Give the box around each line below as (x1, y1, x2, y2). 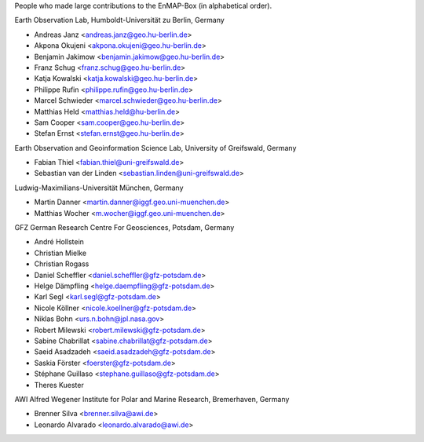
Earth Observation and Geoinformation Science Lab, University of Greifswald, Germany (14, 143, 297, 152)
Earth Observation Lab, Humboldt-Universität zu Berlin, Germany (14, 16, 225, 25)
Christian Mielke (34, 248, 86, 258)
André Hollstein (34, 237, 84, 247)
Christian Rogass (34, 259, 90, 268)
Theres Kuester (34, 380, 84, 389)
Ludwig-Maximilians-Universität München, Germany (14, 183, 184, 192)
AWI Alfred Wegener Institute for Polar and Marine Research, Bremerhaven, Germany (14, 394, 290, 404)
